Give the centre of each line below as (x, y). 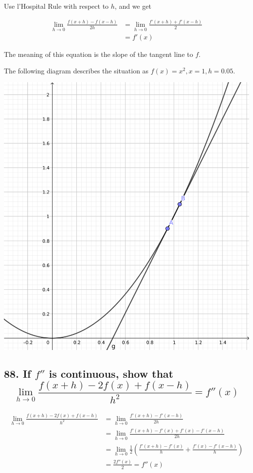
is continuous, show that (111, 373)
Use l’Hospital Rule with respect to (56, 6)
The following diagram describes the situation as (76, 70)
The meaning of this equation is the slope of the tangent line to (99, 54)
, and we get (133, 6)
